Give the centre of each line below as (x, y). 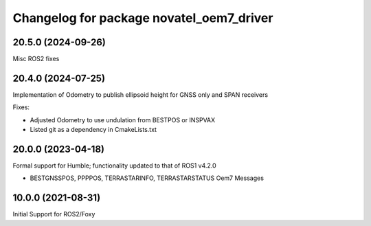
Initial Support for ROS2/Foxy (54, 214)
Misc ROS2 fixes (36, 59)
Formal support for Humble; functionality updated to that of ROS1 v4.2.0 (114, 166)
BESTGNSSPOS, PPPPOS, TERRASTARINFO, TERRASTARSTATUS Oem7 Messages (147, 178)
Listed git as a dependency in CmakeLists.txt (93, 130)
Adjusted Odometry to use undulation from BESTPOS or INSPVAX (123, 120)
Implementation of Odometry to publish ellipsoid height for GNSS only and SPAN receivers (140, 94)
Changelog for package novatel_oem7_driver (143, 18)
